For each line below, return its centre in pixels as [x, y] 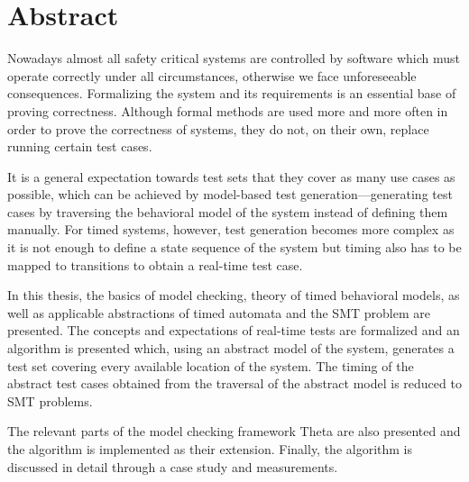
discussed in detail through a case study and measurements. [173, 466]
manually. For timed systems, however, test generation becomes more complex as [231, 229]
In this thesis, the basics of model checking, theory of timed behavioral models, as [234, 295]
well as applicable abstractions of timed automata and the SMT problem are [219, 312]
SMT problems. [50, 400]
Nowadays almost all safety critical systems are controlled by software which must [234, 58]
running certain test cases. [80, 146]
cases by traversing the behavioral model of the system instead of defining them [228, 211]
